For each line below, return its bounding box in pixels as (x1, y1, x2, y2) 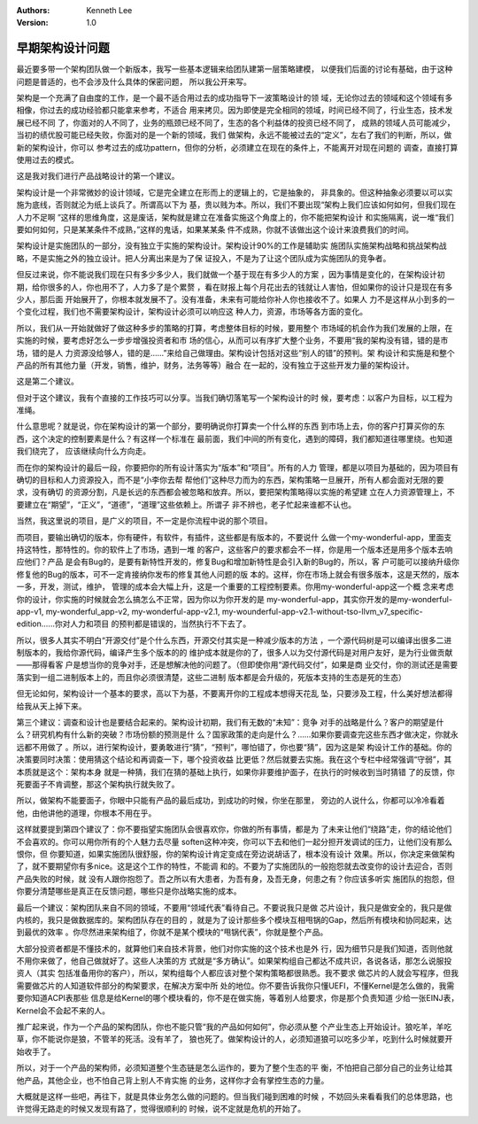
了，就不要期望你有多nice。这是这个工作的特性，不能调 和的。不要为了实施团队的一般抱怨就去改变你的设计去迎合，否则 (16, 861, 453, 872)
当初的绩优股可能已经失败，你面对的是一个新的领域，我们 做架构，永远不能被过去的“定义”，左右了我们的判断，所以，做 (16, 129, 452, 141)
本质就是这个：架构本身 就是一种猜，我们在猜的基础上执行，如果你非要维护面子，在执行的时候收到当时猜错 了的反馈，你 (16, 766, 455, 777)
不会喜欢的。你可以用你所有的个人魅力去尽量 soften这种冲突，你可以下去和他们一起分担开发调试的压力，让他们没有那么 (16, 836, 453, 847)
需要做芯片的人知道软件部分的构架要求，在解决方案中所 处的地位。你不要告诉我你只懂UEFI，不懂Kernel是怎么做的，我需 (16, 980, 455, 991)
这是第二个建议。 (16, 376, 79, 387)
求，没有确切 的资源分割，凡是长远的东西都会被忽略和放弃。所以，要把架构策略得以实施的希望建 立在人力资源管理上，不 (16, 487, 455, 498)
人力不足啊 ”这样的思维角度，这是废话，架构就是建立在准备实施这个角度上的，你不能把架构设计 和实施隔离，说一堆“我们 (16, 212, 455, 222)
